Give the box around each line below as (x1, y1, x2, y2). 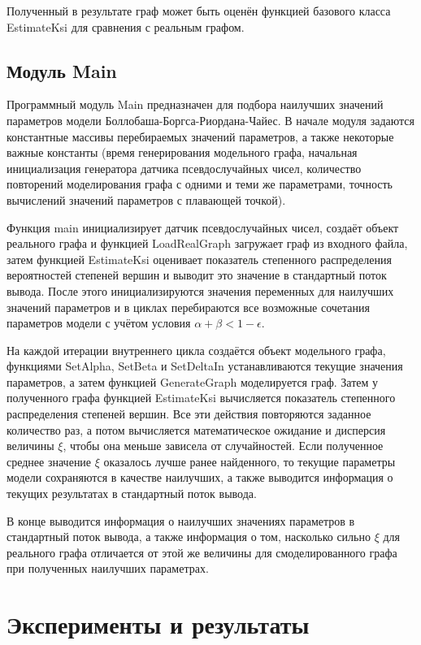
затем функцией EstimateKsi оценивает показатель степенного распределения (7, 250, 392, 267)
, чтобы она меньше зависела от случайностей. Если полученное (63, 437, 384, 454)
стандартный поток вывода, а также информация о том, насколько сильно (7, 528, 371, 545)
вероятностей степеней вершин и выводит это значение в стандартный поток (7, 266, 387, 284)
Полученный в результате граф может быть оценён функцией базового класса (7, 2, 391, 19)
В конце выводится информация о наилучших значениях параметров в (7, 512, 355, 529)
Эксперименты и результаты (7, 608, 310, 641)
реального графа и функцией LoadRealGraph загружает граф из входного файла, (7, 235, 408, 252)
